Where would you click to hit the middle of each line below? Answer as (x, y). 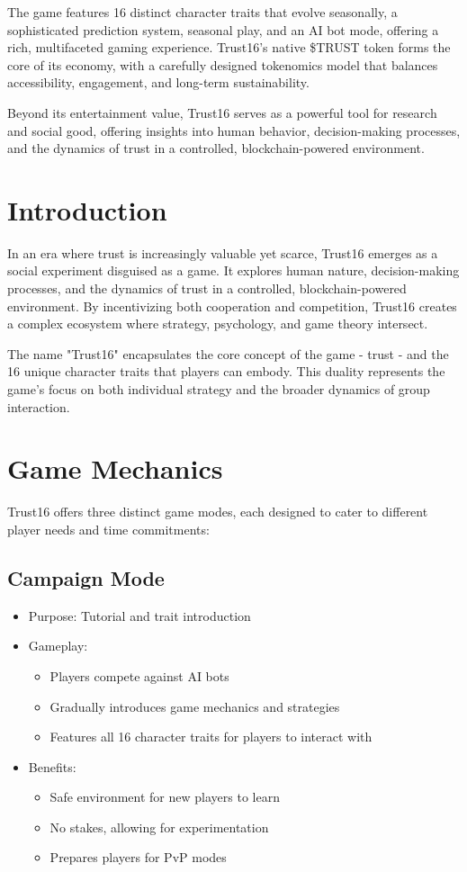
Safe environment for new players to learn (165, 797)
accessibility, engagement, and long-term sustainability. (158, 82)
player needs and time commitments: (108, 529)
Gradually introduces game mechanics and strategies (195, 706)
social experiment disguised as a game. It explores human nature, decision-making (233, 270)
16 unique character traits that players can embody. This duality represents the (226, 371)
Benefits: (52, 766)
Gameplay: (58, 646)
